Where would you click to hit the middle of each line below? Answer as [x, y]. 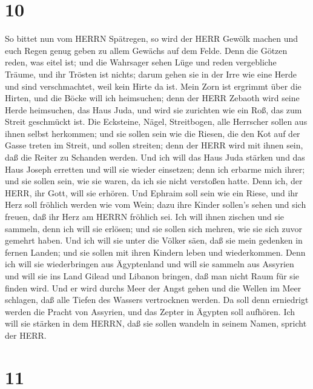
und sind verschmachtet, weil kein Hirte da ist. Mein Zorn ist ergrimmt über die [153, 86]
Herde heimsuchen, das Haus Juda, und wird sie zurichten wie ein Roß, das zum [153, 109]
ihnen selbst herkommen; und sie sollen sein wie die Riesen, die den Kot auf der [153, 133]
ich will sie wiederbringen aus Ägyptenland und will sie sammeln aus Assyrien [150, 264]
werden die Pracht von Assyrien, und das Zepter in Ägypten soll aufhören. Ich [150, 311]
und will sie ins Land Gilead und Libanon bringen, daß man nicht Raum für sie [152, 276]
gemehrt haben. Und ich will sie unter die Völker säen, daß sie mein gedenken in [154, 240]
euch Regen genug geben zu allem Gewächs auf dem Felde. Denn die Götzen [146, 50]
